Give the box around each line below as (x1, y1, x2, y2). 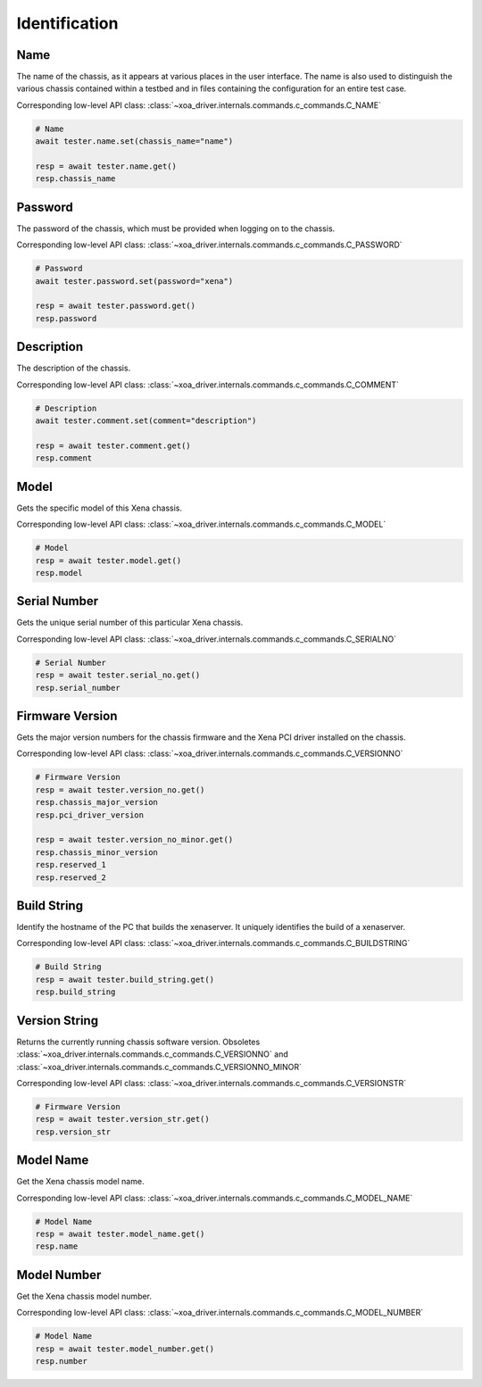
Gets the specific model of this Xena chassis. (16, 502, 183, 513)
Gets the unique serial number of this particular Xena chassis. (16, 617, 244, 628)
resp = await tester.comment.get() (35, 440, 191, 451)
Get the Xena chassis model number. (16, 1291, 152, 1301)
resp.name (35, 1242, 79, 1251)
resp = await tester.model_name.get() (35, 1228, 205, 1239)
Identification (16, 13, 119, 33)
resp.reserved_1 (35, 860, 107, 870)
